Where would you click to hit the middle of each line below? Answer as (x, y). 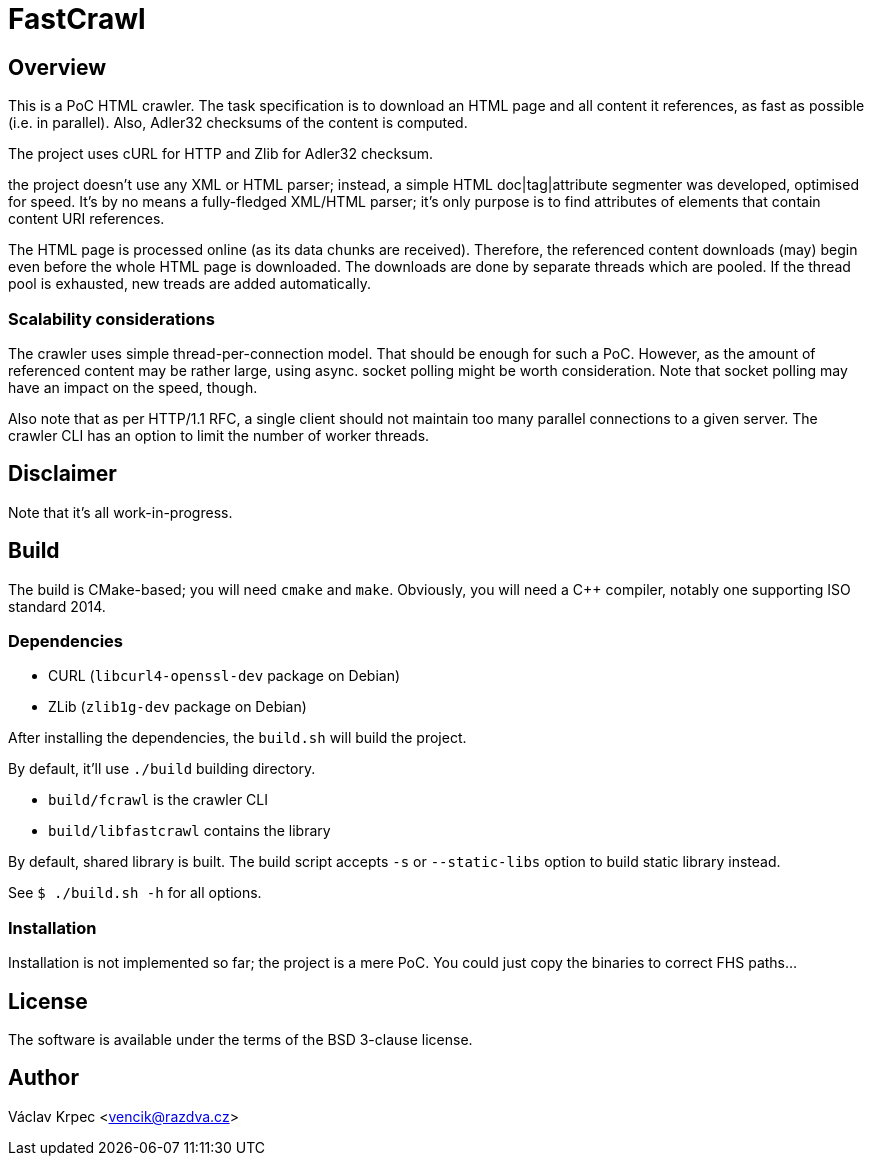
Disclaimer (62, 474)
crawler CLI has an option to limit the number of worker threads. (219, 435)
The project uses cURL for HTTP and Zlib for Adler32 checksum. (221, 154)
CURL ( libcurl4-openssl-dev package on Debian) (224, 676)
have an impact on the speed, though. (133, 387)
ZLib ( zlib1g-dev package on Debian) (177, 707)
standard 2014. (57, 606)
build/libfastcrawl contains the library (189, 831)
